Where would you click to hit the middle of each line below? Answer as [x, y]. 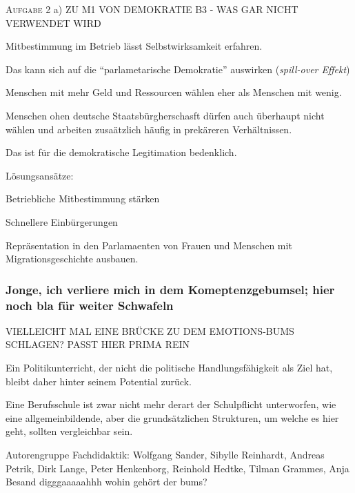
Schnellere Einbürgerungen [62, 221]
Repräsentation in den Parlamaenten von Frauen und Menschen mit [149, 245]
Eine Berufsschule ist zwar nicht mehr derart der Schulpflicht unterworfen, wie [171, 404]
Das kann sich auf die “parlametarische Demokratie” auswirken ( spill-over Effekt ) [178, 69]
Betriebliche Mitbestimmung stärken [83, 199]
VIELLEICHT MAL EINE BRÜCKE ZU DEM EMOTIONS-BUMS [150, 330]
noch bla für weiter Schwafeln [90, 305]
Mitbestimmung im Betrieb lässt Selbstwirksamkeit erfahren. [134, 46]
